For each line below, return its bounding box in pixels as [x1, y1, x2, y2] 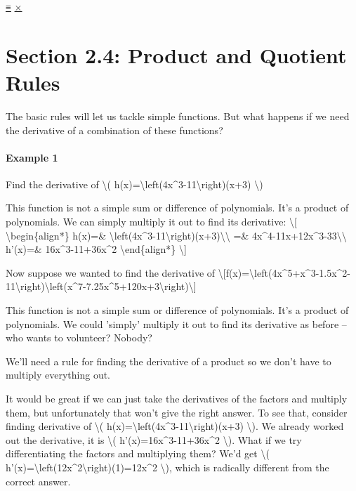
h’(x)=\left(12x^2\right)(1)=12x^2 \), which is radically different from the [6, 459, 329, 474]
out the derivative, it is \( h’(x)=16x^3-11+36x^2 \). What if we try [6, 432, 302, 447]
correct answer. [6, 473, 71, 488]
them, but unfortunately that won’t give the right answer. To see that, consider [6, 405, 348, 419]
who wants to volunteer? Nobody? [6, 330, 152, 345]
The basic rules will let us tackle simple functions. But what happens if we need [6, 108, 350, 123]
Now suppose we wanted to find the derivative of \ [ [6, 265, 226, 280]
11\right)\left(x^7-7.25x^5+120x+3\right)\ [6, 279, 194, 294]
